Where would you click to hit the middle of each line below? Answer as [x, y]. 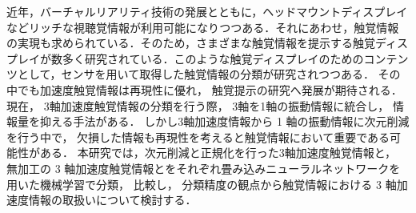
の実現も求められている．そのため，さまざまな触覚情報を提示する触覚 [191, 43]
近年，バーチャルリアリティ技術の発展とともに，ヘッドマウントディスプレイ [207, 11]
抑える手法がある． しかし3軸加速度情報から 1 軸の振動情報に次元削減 [224, 121]
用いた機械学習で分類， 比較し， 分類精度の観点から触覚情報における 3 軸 [202, 184]
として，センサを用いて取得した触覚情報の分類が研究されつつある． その [209, 74]
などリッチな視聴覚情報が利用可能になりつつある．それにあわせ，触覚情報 [203, 27]
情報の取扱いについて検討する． [112, 200]
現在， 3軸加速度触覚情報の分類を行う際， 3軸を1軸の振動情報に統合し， [198, 105]
